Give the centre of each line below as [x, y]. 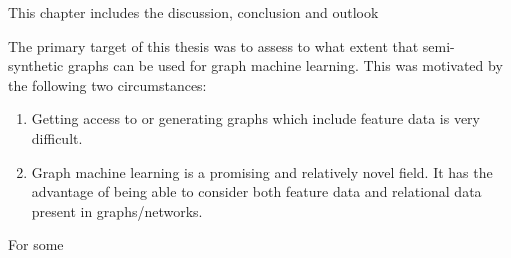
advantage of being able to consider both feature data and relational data [256, 191]
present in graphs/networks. [117, 210]
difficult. [57, 137]
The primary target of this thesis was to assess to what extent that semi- [231, 45]
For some [36, 244]
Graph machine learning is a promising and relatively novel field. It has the [262, 171]
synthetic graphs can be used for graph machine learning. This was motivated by [255, 65]
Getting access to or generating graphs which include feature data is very [255, 118]
